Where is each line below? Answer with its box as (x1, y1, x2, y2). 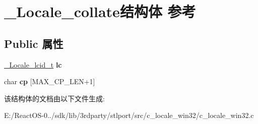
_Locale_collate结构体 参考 (4, 1, 196, 22)
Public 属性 (4, 35, 63, 51)
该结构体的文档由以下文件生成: (4, 93, 105, 103)
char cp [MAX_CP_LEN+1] (4, 76, 95, 87)
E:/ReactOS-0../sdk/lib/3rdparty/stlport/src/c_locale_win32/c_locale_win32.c (4, 110, 254, 120)
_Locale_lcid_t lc (4, 59, 62, 70)
